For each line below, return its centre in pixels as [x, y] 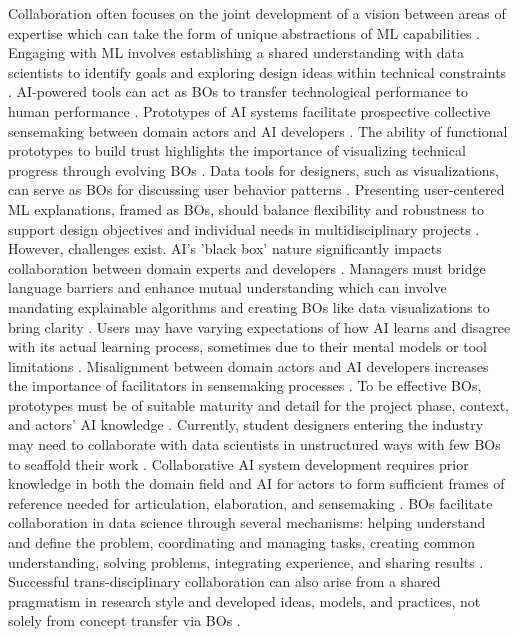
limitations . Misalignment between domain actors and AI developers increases [248, 365]
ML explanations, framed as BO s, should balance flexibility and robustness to [246, 208]
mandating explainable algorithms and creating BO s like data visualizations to [249, 306]
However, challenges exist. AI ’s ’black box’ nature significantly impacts [225, 248]
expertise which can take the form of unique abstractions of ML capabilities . [244, 32]
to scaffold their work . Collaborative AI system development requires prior [238, 463]
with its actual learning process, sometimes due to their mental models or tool [247, 346]
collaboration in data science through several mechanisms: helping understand [247, 522]
